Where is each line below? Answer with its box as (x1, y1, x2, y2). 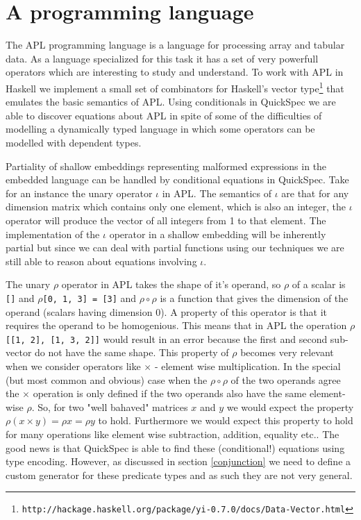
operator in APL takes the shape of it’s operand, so (61, 277, 281, 292)
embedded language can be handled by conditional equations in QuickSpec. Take (6, 172, 349, 187)
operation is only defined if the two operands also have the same (33, 386, 307, 401)
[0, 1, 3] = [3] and (42, 290, 137, 305)
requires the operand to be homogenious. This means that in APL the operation (6, 318, 347, 333)
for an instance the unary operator (6, 185, 153, 200)
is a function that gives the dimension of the (160, 290, 349, 305)
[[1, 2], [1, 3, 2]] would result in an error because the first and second (6, 331, 328, 346)
